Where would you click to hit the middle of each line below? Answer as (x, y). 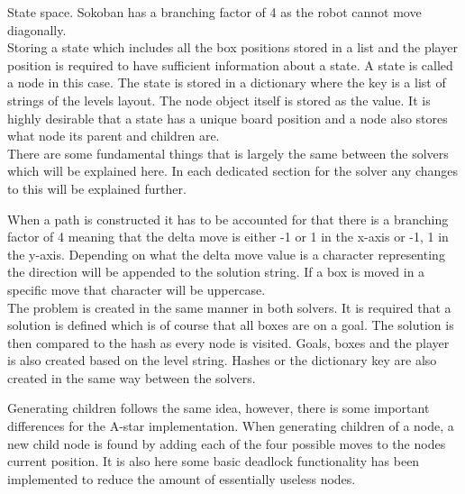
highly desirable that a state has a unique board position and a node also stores (228, 118)
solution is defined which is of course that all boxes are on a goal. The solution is (231, 325)
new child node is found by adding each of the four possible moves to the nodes (227, 443)
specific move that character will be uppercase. (137, 289)
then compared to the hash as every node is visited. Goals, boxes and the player (228, 342)
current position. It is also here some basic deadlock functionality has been (214, 461)
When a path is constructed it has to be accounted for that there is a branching (228, 219)
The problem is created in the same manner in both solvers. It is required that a (229, 307)
